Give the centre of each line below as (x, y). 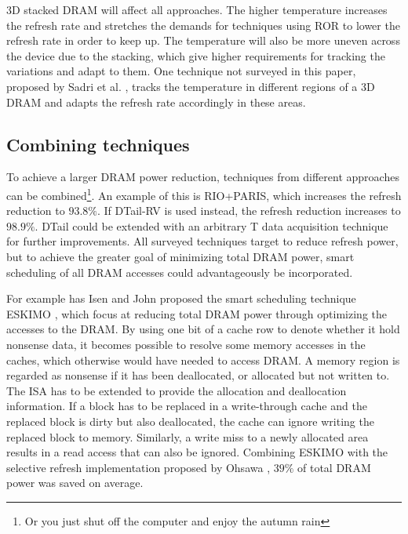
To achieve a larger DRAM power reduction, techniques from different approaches (203, 177)
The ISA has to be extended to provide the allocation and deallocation (177, 390)
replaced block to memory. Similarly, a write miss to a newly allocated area (188, 436)
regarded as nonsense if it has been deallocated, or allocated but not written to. (198, 375)
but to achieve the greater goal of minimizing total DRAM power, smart (180, 256)
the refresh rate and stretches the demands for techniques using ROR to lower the (203, 25)
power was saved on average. (75, 483)
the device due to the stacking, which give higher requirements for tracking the (196, 55)
